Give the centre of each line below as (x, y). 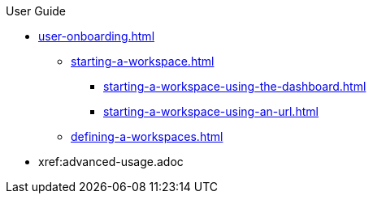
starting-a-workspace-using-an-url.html (211, 111)
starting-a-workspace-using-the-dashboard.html (235, 86)
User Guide (36, 11)
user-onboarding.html (97, 36)
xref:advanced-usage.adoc (111, 162)
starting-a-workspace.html (143, 61)
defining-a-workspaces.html (147, 136)
